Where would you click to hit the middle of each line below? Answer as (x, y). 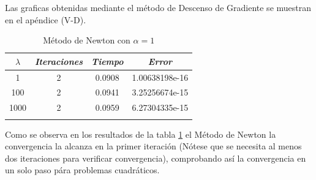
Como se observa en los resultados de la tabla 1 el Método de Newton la (141, 134)
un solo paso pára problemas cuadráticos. (82, 170)
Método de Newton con (87, 40)
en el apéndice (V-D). (46, 19)
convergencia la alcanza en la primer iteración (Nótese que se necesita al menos (153, 146)
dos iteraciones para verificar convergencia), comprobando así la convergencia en (156, 158)
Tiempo (107, 61)
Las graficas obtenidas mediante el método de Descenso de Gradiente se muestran (158, 7)
